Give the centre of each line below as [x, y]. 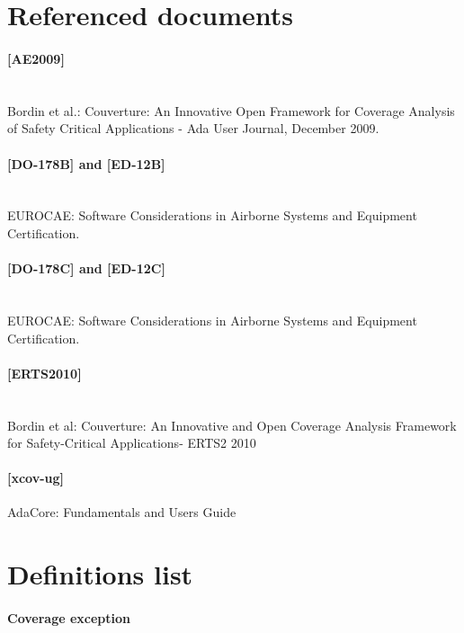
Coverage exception [69, 618]
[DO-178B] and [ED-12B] [86, 163]
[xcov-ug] [36, 478]
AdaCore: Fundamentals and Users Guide [122, 512]
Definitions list [100, 574]
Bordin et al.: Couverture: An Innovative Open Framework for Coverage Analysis [231, 110]
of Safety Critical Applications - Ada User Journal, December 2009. [193, 128]
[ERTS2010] [45, 373]
